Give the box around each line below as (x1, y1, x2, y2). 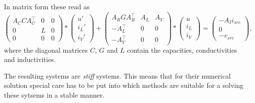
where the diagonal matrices (4, 44, 88, 55)
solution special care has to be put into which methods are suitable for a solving (4, 80, 243, 90)
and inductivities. (4, 54, 56, 64)
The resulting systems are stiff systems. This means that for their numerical (4, 70, 231, 81)
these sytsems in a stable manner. (4, 90, 105, 100)
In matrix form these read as (4, 1, 90, 11)
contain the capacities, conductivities (127, 44, 237, 55)
